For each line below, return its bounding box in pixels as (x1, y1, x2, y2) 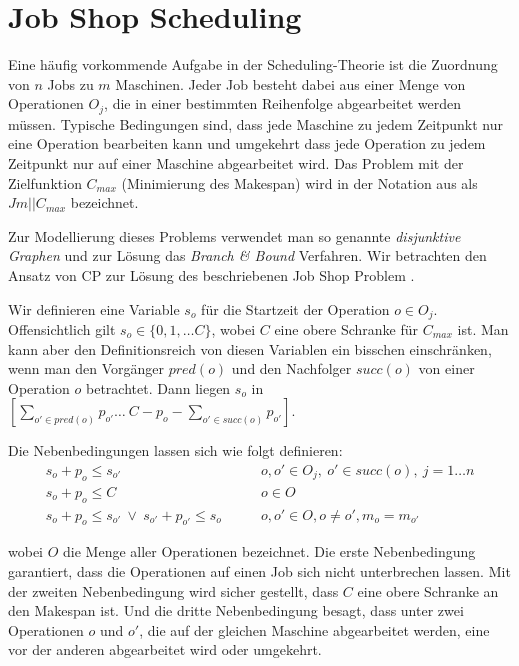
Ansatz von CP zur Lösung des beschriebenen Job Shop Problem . (8, 264, 415, 285)
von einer (418, 358, 475, 379)
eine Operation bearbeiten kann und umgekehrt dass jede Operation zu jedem (8, 133, 486, 154)
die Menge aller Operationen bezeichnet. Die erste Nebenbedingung (63, 541, 476, 562)
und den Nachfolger (231, 358, 352, 379)
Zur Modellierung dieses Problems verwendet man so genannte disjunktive (8, 225, 461, 246)
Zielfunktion (8, 172, 82, 193)
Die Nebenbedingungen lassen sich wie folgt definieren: (8, 440, 343, 461)
